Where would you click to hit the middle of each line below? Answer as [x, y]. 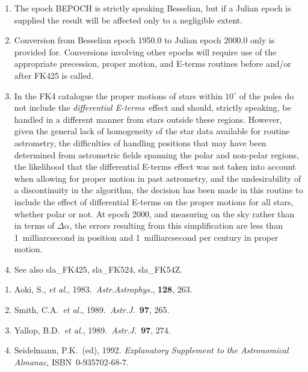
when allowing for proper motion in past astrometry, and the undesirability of [158, 178]
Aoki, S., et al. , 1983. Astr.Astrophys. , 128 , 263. [103, 289]
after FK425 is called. [54, 75]
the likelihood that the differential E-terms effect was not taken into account [155, 166]
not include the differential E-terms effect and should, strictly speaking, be [152, 107]
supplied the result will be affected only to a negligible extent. [128, 20]
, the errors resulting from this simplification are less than [176, 225]
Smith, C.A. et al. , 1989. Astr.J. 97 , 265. [92, 310]
